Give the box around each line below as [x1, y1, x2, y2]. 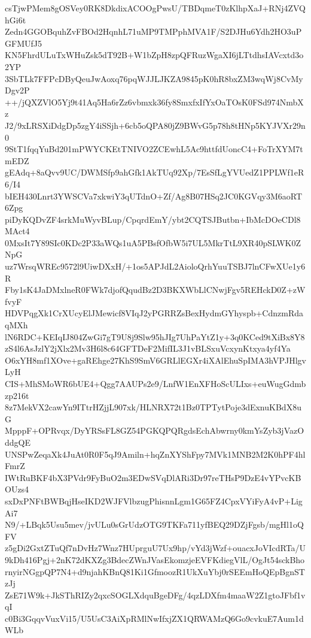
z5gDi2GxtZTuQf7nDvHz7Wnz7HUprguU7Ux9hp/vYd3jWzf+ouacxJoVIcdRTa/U [5, 542, 306, 554]
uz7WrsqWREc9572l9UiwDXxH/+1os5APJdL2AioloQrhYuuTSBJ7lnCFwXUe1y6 [5, 260, 306, 273]
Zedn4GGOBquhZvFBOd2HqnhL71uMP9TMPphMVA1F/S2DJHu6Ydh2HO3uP [5, 25, 302, 38]
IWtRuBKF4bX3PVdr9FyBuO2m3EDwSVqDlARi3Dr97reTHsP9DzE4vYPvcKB [5, 471, 301, 483]
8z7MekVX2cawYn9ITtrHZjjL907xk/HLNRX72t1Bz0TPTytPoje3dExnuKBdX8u [5, 401, 301, 413]
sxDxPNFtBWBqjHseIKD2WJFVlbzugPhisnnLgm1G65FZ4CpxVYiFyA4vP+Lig [5, 494, 303, 507]
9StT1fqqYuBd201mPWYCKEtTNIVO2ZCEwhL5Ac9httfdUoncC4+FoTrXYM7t [5, 143, 303, 155]
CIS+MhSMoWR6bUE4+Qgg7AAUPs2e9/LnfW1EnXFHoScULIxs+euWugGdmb [5, 377, 306, 389]
